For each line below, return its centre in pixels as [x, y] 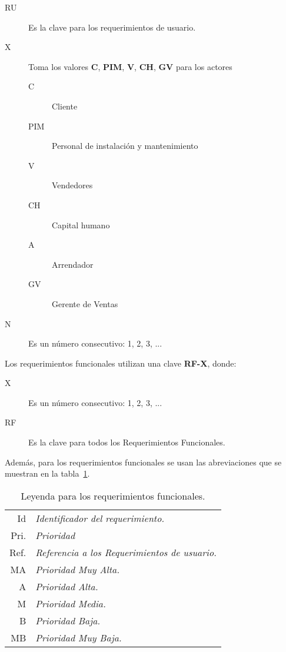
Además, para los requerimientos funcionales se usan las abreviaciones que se [143, 462]
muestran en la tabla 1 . [47, 473]
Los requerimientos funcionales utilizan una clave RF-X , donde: [121, 363]
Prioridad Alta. [67, 586]
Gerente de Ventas [85, 303]
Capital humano [81, 224]
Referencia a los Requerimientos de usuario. [126, 552]
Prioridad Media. [71, 603]
